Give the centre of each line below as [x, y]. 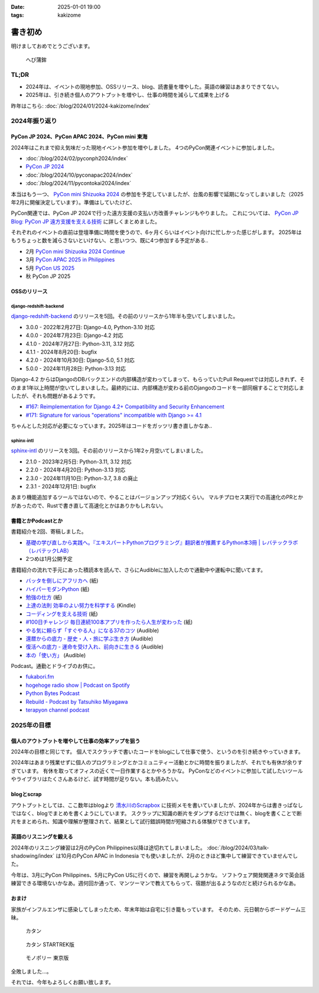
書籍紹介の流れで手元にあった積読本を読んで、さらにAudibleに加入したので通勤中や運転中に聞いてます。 [138, 570]
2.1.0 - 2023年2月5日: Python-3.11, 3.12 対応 [79, 462]
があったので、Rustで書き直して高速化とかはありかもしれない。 [89, 505]
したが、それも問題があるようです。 [55, 395]
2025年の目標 [31, 725]
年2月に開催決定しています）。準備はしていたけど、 [73, 202]
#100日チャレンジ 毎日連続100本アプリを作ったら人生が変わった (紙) [109, 622]
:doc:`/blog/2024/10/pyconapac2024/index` [79, 175]
